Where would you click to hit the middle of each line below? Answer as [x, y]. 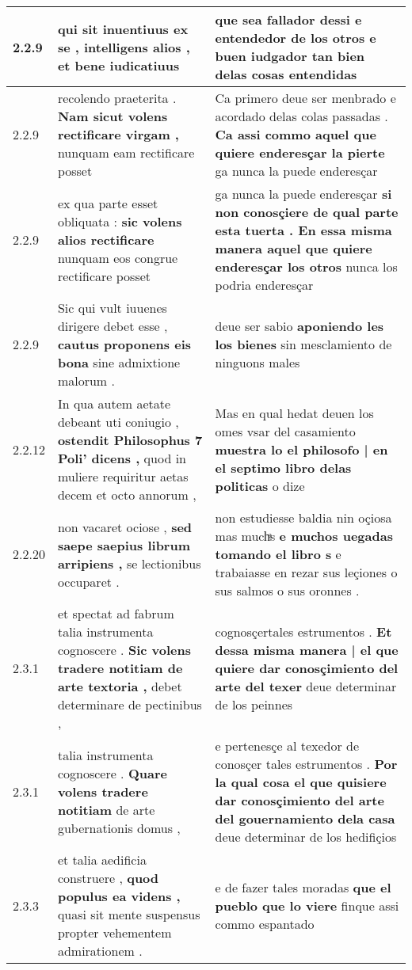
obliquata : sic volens [120, 221]
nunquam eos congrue [118, 257]
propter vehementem [114, 932]
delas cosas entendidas [286, 74]
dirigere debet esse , [113, 326]
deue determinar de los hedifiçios [306, 837]
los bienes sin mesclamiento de [303, 344]
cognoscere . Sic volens [124, 650]
